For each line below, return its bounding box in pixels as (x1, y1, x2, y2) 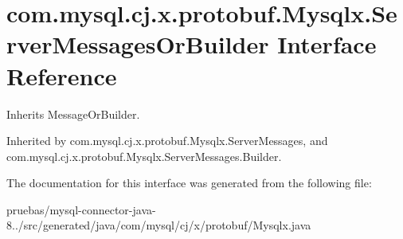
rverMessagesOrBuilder (6, 28, 269, 61)
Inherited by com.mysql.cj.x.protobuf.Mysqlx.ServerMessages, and (6, 132, 328, 149)
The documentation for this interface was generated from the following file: (6, 174, 372, 191)
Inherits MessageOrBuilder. (6, 105, 140, 122)
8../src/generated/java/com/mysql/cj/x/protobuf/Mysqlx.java (6, 217, 311, 233)
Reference (6, 59, 117, 92)
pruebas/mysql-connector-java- (6, 201, 156, 217)
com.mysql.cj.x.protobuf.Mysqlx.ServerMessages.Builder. (6, 147, 282, 164)
